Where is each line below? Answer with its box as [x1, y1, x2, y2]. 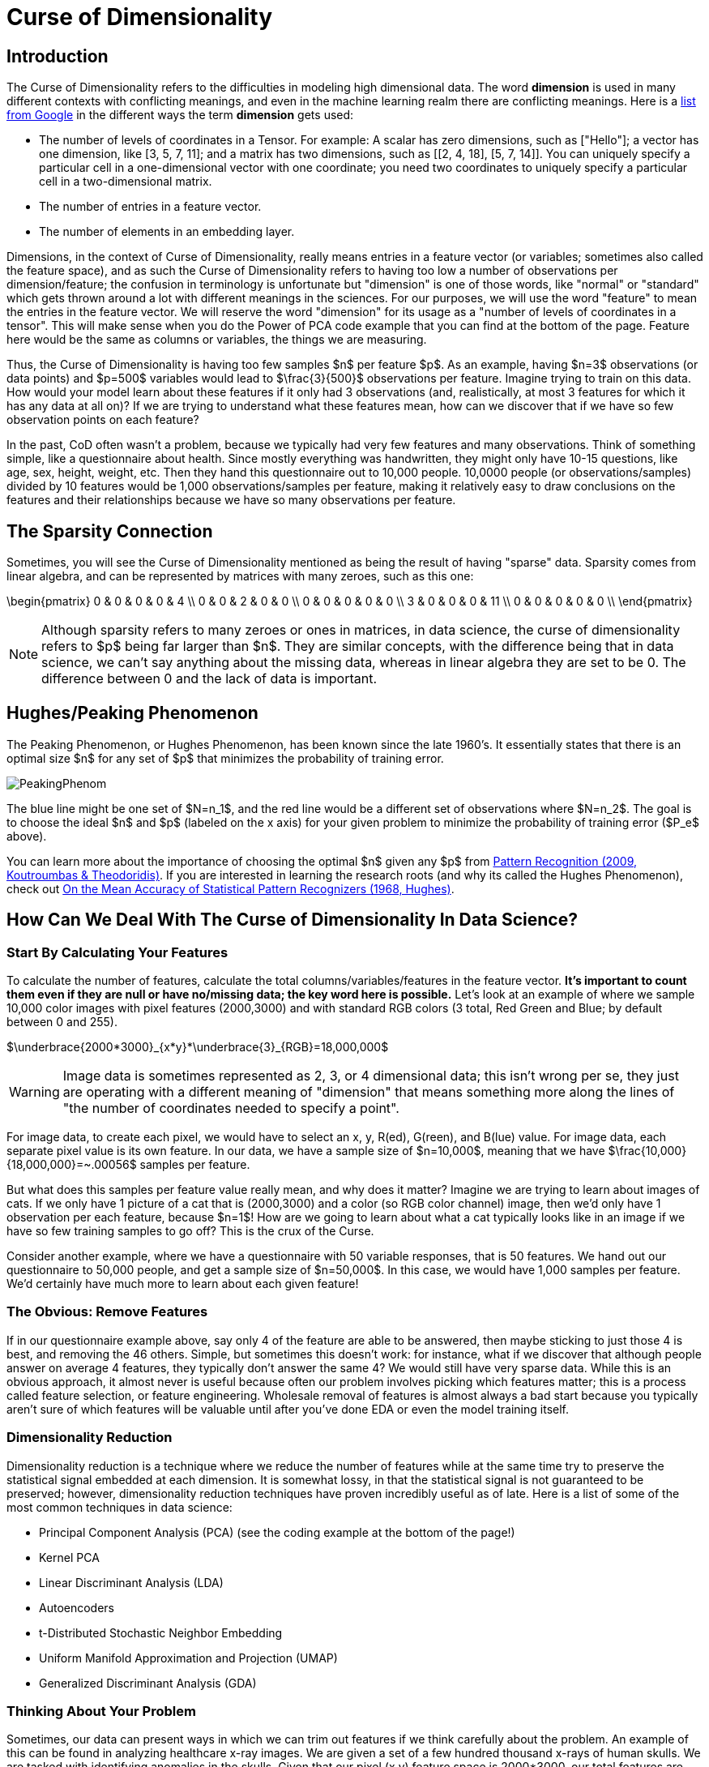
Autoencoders [39, 1600, 114, 1615]
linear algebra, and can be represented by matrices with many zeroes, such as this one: [6, 569, 474, 584]
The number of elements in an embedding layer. [39, 225, 295, 239]
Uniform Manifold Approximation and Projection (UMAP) [39, 1650, 338, 1665]
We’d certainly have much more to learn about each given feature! [6, 1277, 359, 1291]
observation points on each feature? [6, 413, 199, 427]
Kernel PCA [39, 1550, 100, 1564]
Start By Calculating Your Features [6, 943, 229, 961]
